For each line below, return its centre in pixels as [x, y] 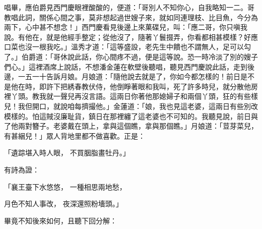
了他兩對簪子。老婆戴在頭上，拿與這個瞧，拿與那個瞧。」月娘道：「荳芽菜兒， [131, 126]
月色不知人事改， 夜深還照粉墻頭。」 [63, 204]
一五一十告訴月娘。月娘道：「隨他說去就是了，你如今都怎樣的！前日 [129, 76]
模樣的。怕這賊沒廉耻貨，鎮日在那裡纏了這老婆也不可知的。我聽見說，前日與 [131, 116]
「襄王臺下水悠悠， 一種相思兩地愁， [65, 186]
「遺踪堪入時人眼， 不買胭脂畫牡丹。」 [67, 153]
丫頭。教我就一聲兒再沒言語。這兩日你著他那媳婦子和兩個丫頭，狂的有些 [131, 96]
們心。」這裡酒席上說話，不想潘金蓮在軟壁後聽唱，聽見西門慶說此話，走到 [126, 66]
